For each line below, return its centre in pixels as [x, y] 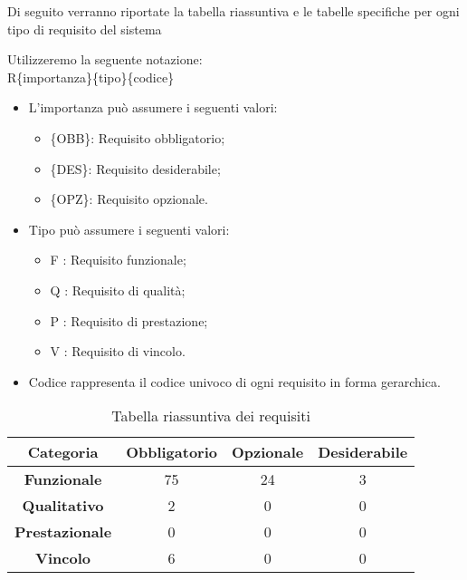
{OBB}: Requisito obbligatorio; [138, 137]
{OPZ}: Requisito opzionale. [129, 199]
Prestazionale [63, 532]
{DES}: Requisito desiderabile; [135, 168]
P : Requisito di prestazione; [129, 320]
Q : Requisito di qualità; [118, 290]
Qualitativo [63, 506]
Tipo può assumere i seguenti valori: [129, 229]
